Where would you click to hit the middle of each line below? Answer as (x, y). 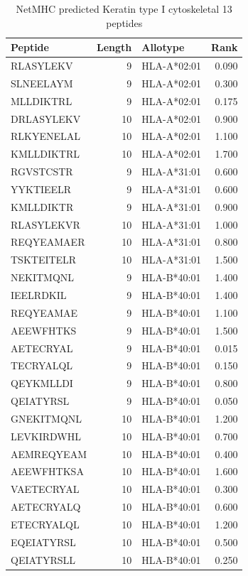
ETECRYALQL (45, 524)
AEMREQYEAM (49, 453)
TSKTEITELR (44, 260)
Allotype (163, 47)
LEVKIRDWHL (46, 436)
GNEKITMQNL (47, 418)
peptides (124, 22)
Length (114, 47)
